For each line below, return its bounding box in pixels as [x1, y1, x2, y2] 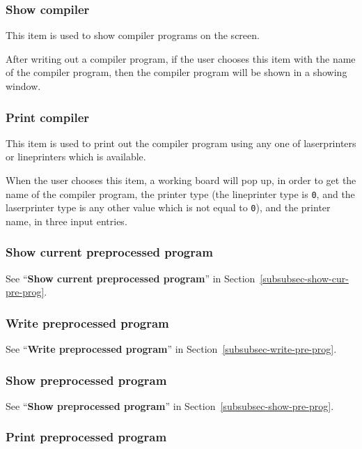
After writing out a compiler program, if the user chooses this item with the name [6, 51, 356, 66]
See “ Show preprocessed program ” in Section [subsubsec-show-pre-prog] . [6, 398, 334, 413]
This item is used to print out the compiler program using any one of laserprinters [6, 135, 356, 150]
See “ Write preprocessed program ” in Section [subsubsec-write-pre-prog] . [6, 342, 337, 356]
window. [6, 79, 41, 93]
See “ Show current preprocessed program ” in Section [6, 271, 255, 285]
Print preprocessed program [6, 428, 167, 446]
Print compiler [6, 108, 90, 125]
